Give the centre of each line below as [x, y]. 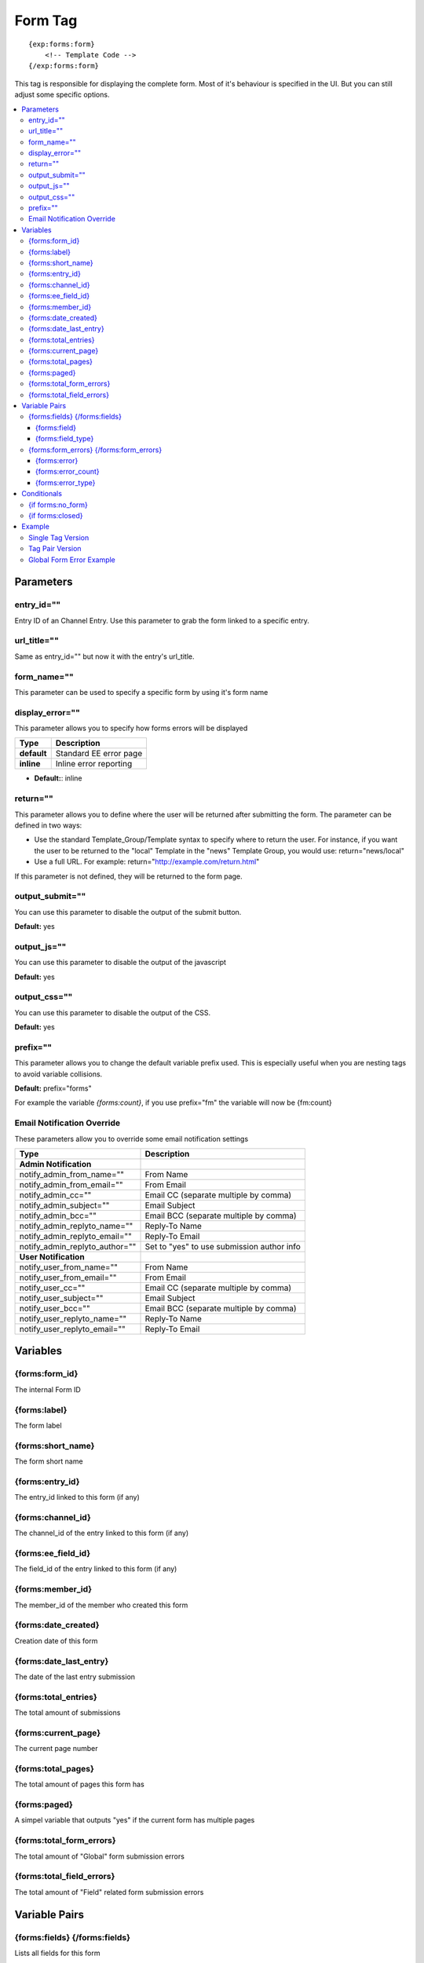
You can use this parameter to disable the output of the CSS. [113, 1012]
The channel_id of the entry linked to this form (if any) [102, 1533]
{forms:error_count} [68, 472]
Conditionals [42, 494]
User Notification [52, 1257]
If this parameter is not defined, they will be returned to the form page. [128, 876]
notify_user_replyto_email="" [72, 1329]
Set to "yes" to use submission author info [223, 1247]
